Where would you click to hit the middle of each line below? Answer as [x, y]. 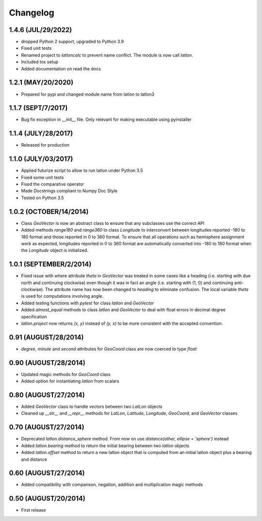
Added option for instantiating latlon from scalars [70, 381]
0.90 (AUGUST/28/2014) [47, 362]
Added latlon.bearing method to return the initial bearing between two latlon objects [105, 445]
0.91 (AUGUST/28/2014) [46, 337]
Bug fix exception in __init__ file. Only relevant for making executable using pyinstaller [106, 119]
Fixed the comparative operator [53, 184]
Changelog [32, 13]
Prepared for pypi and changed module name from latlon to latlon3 [88, 94]
